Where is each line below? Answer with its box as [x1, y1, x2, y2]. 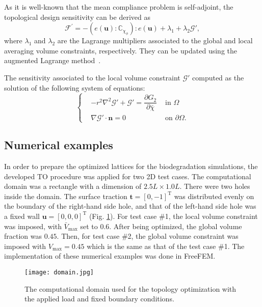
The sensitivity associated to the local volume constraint [4, 72, 180, 82]
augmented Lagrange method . [4, 55, 101, 66]
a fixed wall [4, 210, 40, 221]
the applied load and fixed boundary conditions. [24, 293, 174, 304]
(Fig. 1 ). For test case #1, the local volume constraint [89, 210, 258, 221]
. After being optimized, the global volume [109, 220, 242, 231]
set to [80, 220, 98, 231]
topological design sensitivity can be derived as [4, 11, 150, 22]
